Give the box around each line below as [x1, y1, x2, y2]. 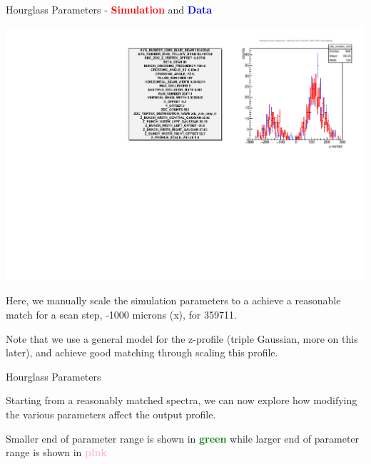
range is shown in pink [6, 445, 107, 460]
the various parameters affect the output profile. [6, 406, 216, 421]
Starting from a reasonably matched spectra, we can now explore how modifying [6, 393, 357, 408]
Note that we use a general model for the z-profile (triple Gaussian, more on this [6, 331, 358, 346]
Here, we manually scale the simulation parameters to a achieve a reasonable [6, 293, 341, 308]
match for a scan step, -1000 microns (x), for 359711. [6, 306, 237, 321]
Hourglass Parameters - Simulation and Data [6, 2, 213, 16]
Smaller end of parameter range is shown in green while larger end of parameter [6, 431, 360, 445]
